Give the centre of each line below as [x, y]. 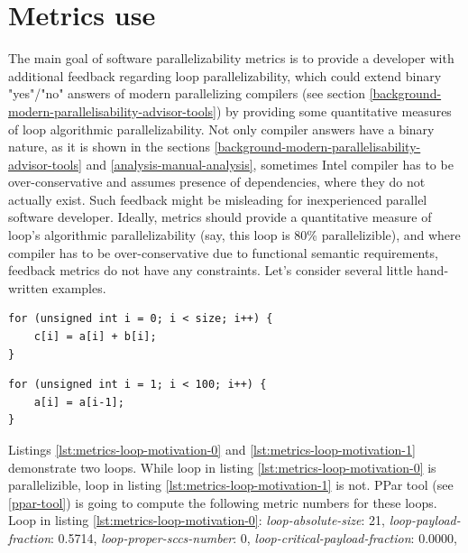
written [28, 287]
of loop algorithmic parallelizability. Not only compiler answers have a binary [221, 129]
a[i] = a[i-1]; [79, 402]
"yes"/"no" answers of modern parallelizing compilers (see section [187, 93]
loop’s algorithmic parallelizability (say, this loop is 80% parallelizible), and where [234, 235]
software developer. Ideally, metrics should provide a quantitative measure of [220, 217]
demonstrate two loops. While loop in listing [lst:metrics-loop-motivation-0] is [222, 467]
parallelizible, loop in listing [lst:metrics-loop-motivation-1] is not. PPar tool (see [231, 485]
